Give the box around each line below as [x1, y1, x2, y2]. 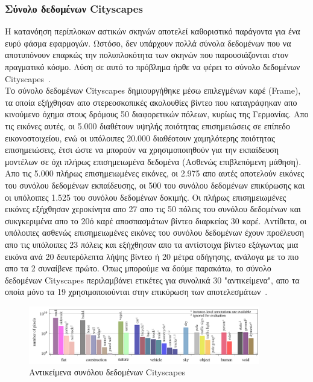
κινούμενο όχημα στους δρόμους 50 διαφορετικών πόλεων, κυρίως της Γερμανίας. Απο [5, 108, 309, 120]
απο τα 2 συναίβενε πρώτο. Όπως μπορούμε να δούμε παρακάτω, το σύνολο [5, 262, 271, 274]
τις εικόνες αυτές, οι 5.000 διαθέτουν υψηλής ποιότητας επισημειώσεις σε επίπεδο [5, 119, 290, 132]
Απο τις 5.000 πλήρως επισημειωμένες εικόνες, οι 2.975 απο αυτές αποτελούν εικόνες [5, 167, 305, 180]
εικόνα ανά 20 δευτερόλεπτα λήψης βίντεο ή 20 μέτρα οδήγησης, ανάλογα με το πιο [5, 250, 299, 262]
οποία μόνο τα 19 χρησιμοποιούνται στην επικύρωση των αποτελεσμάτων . [5, 285, 268, 298]
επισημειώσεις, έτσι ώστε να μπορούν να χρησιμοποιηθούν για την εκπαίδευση [5, 143, 279, 156]
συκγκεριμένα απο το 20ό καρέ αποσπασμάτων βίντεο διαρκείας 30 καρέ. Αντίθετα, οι [5, 214, 307, 227]
